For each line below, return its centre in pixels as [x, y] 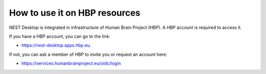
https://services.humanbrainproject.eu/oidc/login [71, 63]
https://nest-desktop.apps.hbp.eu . [56, 45]
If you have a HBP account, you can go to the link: [60, 36]
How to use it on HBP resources [75, 13]
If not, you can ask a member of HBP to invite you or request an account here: [88, 54]
